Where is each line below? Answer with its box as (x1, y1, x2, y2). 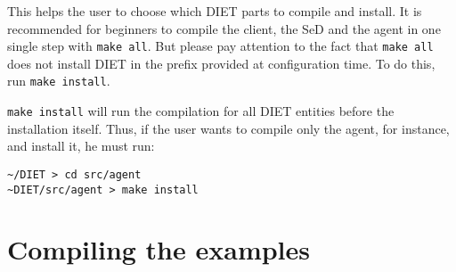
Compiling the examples (7, 231, 311, 268)
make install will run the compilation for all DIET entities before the (7, 102, 395, 120)
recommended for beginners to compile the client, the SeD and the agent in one (7, 19, 441, 37)
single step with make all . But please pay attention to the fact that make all (7, 37, 434, 55)
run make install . (7, 71, 110, 90)
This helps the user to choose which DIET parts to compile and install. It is (7, 2, 422, 20)
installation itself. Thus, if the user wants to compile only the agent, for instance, (7, 119, 450, 137)
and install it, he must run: (7, 136, 155, 155)
